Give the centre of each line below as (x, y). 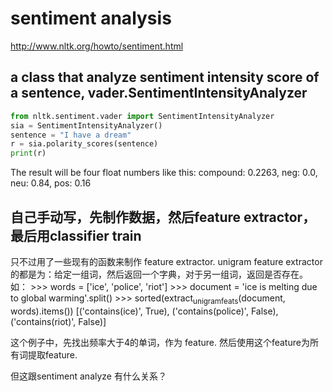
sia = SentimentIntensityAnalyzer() (86, 125)
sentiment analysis (91, 18)
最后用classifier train (76, 235)
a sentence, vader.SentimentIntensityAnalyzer (159, 93)
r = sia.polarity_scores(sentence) (84, 144)
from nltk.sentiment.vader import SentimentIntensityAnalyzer (142, 116)
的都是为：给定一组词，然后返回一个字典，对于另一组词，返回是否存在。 (159, 274)
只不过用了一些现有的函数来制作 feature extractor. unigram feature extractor (166, 261)
